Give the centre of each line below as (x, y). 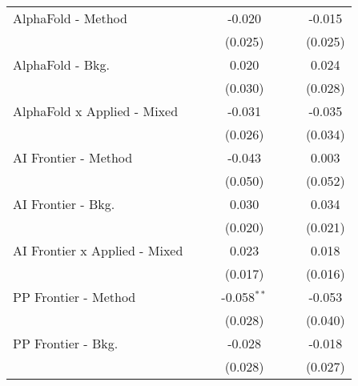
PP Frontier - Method (74, 297)
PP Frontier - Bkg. (66, 343)
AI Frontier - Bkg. (64, 204)
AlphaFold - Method (70, 18)
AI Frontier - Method (73, 157)
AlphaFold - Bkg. (61, 64)
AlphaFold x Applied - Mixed (96, 111)
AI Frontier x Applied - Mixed (98, 250)
